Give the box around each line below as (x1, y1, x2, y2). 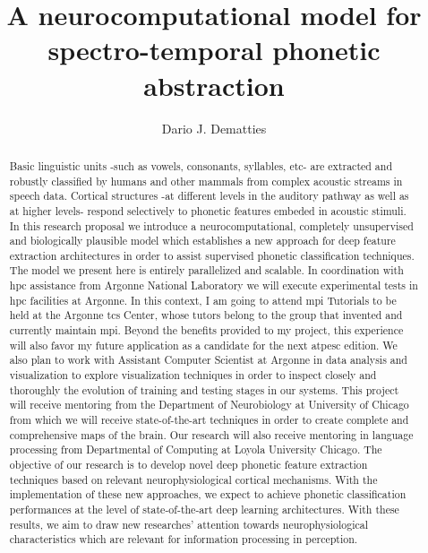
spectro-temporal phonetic (47, 31, 381, 68)
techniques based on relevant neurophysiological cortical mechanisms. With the (9, 471, 378, 487)
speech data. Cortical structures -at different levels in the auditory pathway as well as (9, 188, 409, 203)
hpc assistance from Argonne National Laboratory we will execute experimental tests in (9, 278, 418, 293)
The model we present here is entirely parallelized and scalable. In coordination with (9, 263, 404, 278)
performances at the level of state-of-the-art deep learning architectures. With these (9, 501, 399, 516)
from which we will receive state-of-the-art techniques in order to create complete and (9, 412, 409, 428)
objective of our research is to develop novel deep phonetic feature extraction (9, 457, 368, 472)
